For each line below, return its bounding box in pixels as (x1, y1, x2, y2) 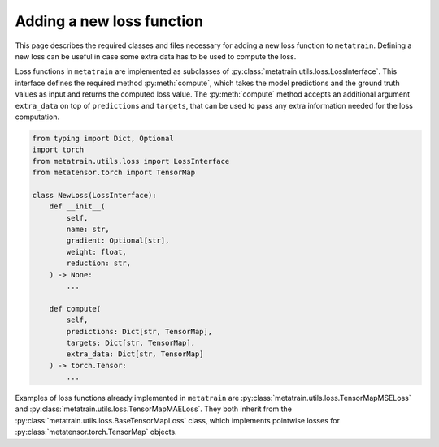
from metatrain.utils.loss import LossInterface (32, 157, 230, 165)
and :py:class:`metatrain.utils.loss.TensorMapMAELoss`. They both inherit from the (15, 404, 293, 414)
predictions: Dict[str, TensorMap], (66, 327, 213, 336)
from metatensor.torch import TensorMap (32, 168, 195, 178)
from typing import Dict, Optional (32, 134, 174, 143)
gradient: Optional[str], (66, 236, 170, 245)
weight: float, (66, 247, 128, 256)
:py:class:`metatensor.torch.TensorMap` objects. (15, 427, 178, 437)
